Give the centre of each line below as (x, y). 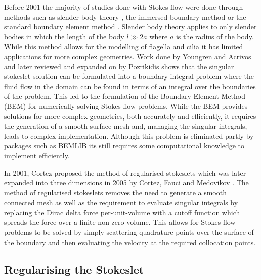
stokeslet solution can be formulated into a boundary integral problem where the (129, 76)
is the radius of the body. (215, 36)
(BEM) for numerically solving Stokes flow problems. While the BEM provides (126, 106)
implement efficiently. (37, 155)
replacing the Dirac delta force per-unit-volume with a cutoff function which (122, 212)
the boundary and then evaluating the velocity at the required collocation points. (130, 242)
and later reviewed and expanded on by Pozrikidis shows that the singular (119, 66)
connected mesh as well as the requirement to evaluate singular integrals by (121, 202)
